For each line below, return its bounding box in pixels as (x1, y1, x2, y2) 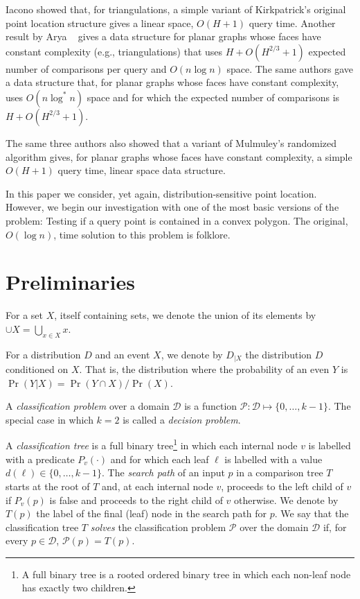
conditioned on (6, 362, 69, 376)
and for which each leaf (110, 451, 209, 466)
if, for (323, 519, 347, 534)
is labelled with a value (224, 451, 323, 466)
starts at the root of (6, 478, 90, 493)
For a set (6, 308, 43, 322)
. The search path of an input (102, 465, 225, 480)
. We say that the (274, 506, 349, 521)
